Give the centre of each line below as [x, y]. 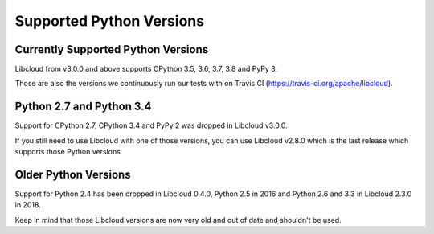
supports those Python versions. [69, 152]
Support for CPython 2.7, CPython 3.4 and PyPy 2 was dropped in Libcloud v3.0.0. [151, 125]
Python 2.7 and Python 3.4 [83, 107]
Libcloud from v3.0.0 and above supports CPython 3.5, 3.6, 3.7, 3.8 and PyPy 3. [146, 69]
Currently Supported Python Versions [112, 49]
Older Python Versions [73, 174]
